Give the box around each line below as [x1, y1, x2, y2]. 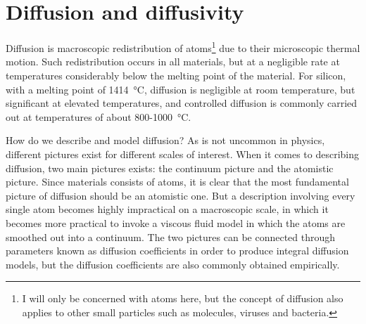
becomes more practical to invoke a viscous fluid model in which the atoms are [6, 215, 346, 230]
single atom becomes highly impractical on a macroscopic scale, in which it [6, 202, 329, 216]
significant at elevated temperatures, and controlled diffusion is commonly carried [6, 96, 358, 110]
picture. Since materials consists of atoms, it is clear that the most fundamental [6, 174, 349, 189]
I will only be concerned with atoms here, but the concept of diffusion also [22, 291, 343, 306]
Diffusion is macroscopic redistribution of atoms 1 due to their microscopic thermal [6, 39, 360, 55]
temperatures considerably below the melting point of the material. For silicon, [6, 67, 346, 82]
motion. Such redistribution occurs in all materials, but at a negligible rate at [6, 54, 340, 69]
